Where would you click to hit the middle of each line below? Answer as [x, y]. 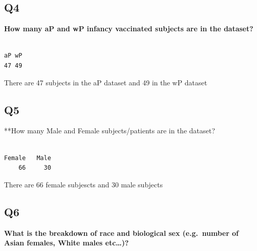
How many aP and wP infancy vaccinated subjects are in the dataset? [129, 29]
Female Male [28, 158]
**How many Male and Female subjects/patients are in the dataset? [110, 131]
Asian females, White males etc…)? [66, 243]
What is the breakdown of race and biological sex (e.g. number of [121, 233]
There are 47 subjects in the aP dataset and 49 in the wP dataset [106, 82]
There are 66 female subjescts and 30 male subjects [84, 184]
